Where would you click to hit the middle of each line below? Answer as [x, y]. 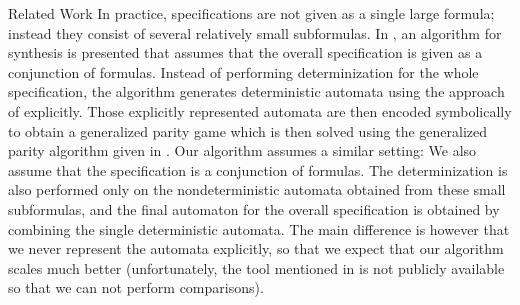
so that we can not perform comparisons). [136, 287]
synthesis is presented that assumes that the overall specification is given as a [245, 52]
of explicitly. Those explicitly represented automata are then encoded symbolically [260, 110]
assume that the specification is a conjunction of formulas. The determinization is [258, 169]
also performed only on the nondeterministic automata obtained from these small [257, 189]
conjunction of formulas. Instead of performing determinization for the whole [243, 71]
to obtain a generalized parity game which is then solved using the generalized [248, 130]
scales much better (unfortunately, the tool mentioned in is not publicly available [256, 267]
